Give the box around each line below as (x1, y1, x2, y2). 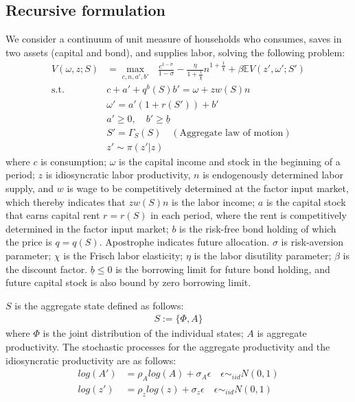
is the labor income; (172, 194, 255, 209)
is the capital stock (266, 194, 346, 209)
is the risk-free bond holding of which (179, 221, 336, 235)
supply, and (5, 181, 54, 196)
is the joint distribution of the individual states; (43, 326, 244, 340)
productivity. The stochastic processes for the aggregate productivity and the (5, 339, 330, 353)
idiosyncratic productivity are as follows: (5, 353, 176, 367)
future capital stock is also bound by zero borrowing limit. (5, 275, 251, 289)
